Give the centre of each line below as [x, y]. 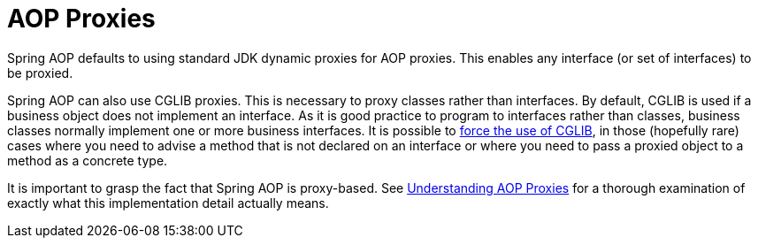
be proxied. [40, 73]
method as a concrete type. [88, 160]
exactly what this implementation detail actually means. [168, 203]
